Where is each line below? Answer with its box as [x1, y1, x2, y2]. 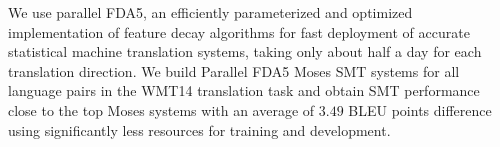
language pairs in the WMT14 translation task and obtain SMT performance [8, 80, 480, 101]
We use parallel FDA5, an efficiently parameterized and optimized [8, 2, 413, 22]
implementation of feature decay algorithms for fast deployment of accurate [8, 21, 470, 42]
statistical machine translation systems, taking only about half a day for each [8, 41, 482, 62]
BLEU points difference [348, 99, 492, 120]
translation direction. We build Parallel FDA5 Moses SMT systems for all [8, 60, 460, 81]
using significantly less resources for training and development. [8, 119, 391, 140]
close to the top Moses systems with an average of [8, 99, 315, 120]
